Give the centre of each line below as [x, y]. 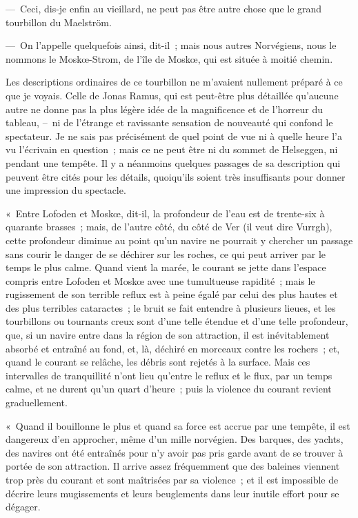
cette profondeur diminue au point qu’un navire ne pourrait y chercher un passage [179, 240]
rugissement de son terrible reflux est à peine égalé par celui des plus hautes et [172, 294]
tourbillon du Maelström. [59, 22]
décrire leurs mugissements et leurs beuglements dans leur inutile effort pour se [172, 493]
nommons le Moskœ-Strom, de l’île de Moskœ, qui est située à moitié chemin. [169, 58]
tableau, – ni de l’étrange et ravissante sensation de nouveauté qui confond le [169, 122]
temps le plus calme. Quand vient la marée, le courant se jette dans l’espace [166, 267]
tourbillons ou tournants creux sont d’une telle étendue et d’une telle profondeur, [177, 321]
